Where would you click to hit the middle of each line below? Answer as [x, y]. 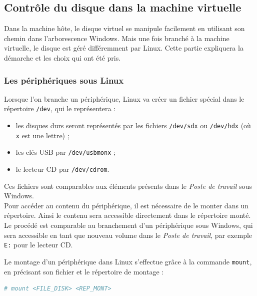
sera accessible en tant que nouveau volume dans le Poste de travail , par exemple [128, 235]
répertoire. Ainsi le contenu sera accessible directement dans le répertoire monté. [127, 215]
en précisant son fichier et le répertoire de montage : [84, 271]
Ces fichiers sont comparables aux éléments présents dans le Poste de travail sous [128, 186]
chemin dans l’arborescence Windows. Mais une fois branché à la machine [117, 38]
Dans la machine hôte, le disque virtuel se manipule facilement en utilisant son [124, 28]
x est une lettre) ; [42, 135]
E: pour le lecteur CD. [38, 245]
